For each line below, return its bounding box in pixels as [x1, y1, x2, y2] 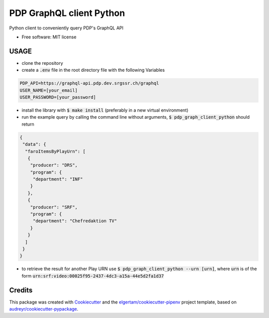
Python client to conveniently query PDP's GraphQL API [9, 25, 124, 31]
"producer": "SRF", [30, 204, 78, 210]
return [21, 121, 34, 127]
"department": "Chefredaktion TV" [32, 218, 117, 224]
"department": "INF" [32, 176, 83, 182]
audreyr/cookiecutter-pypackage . [9, 306, 79, 312]
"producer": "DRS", [30, 162, 78, 168]
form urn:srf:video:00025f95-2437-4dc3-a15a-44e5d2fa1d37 [21, 273, 164, 279]
